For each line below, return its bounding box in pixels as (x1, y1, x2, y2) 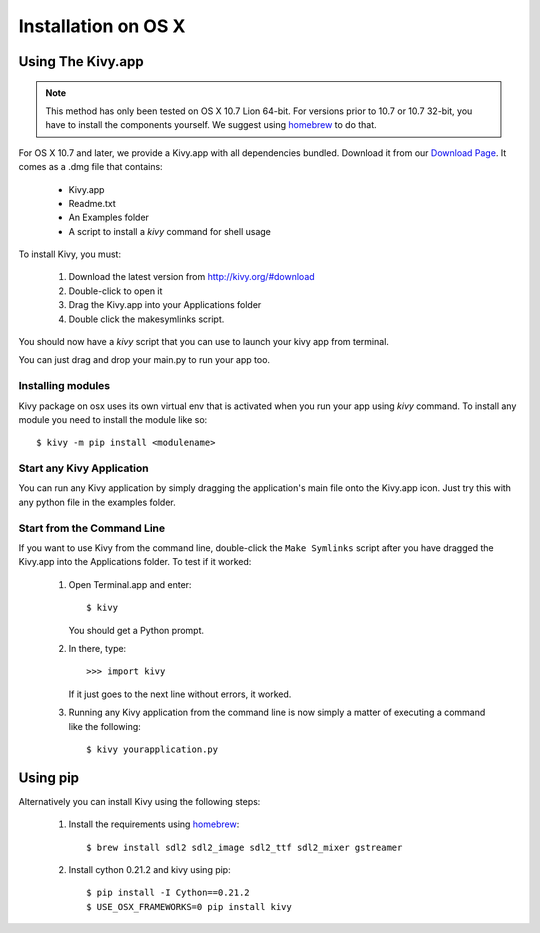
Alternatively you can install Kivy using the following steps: (18, 795, 261, 807)
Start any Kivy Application (18, 461, 149, 475)
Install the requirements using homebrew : (68, 818, 240, 830)
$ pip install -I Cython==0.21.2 (86, 887, 250, 899)
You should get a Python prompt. (68, 624, 205, 636)
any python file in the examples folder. (18, 496, 176, 508)
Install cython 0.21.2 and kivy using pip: (68, 864, 231, 875)
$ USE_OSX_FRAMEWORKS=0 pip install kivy (86, 901, 292, 912)
